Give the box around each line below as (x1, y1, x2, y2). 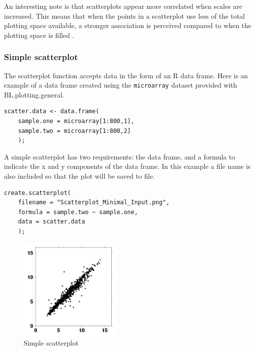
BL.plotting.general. (4, 89, 64, 99)
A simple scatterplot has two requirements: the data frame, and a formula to (4, 151, 235, 161)
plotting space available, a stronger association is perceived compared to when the (4, 20, 252, 31)
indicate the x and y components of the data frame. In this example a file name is (4, 161, 251, 171)
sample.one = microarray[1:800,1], (18, 118, 134, 125)
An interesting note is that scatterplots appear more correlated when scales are (4, 1, 243, 11)
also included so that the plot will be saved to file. (4, 171, 155, 181)
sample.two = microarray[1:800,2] (18, 127, 131, 134)
